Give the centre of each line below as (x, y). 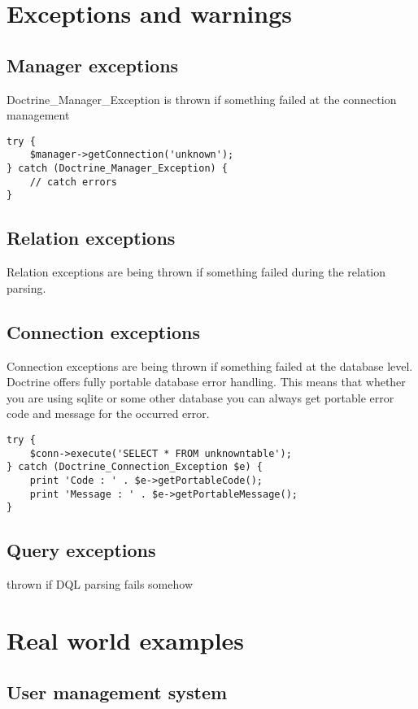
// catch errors (74, 182)
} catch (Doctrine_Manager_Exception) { (118, 169)
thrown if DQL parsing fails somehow (100, 584)
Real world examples (126, 639)
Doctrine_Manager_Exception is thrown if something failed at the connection (202, 99)
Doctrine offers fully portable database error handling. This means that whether (206, 382)
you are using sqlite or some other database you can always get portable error (200, 397)
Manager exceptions (93, 65)
